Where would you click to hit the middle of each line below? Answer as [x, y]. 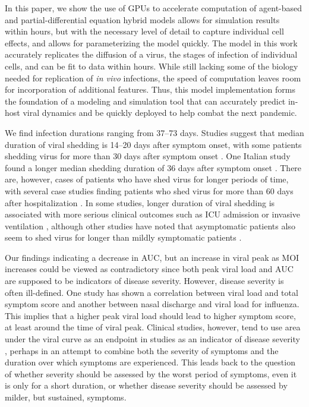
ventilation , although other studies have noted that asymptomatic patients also [150, 225]
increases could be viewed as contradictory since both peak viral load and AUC [149, 269]
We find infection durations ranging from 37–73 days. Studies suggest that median [154, 132]
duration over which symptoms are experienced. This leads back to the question [150, 362]
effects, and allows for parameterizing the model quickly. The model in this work [151, 42]
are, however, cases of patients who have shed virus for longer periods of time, [147, 179]
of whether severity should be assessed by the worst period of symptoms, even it [151, 373]
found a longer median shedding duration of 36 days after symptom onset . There [153, 167]
